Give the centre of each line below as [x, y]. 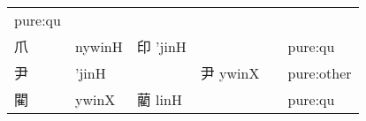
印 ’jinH [161, 46]
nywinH [99, 46]
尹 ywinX [230, 73]
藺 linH [159, 99]
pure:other [320, 72]
